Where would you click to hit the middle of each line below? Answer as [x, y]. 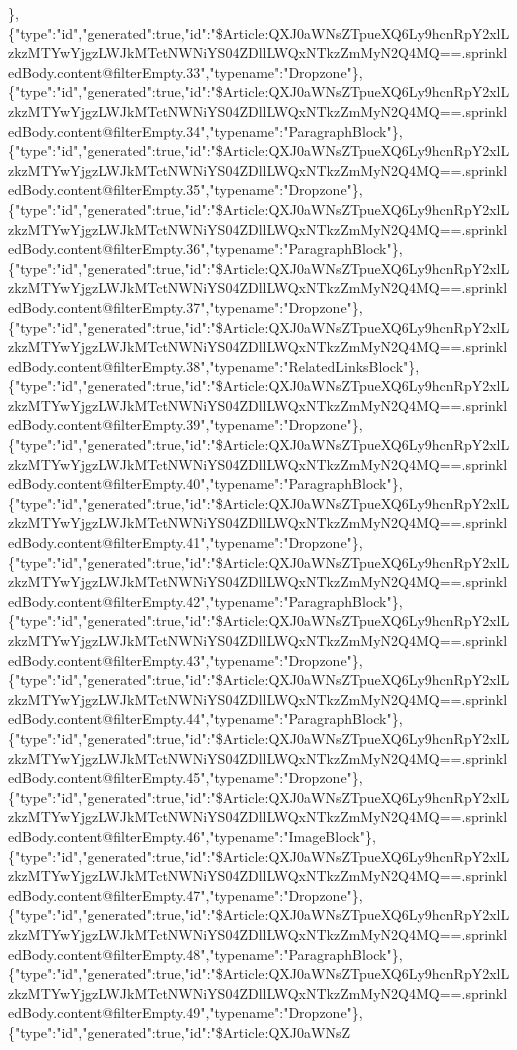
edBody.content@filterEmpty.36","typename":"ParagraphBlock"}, [205, 248]
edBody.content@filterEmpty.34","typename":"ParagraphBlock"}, [205, 130]
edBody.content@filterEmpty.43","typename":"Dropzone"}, [185, 659]
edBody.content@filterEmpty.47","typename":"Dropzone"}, [185, 894]
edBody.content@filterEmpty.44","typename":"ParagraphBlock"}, [205, 718]
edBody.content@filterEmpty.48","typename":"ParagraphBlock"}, [205, 953]
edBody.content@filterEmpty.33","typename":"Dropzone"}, [185, 71]
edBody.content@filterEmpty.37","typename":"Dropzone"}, [185, 306]
